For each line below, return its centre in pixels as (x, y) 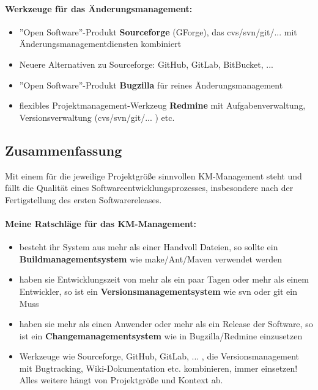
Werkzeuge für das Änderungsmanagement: (99, 8)
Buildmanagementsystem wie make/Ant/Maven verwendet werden (150, 258)
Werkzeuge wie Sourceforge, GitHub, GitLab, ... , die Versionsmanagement (159, 356)
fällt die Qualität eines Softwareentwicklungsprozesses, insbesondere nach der (149, 188)
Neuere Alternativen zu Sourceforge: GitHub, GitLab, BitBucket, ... (146, 64)
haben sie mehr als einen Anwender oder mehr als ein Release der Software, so (166, 324)
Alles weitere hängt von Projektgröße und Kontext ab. (121, 380)
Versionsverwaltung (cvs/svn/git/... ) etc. (97, 117)
